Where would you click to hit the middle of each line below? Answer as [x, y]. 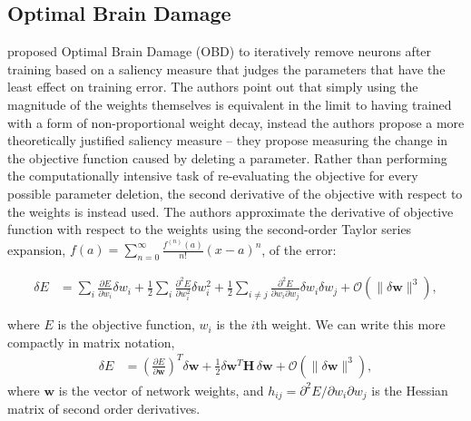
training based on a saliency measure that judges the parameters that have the [226, 69]
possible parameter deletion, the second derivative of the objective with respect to [235, 193]
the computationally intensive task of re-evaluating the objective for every [213, 176]
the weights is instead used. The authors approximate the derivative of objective [231, 211]
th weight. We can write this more [350, 324]
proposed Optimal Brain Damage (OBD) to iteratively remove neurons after [220, 51]
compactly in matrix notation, [91, 342]
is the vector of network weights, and [161, 390]
